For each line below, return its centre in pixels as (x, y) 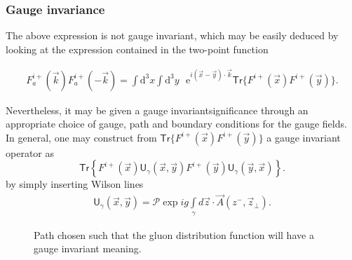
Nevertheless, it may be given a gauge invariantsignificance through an (157, 110)
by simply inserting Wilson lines (75, 184)
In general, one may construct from (81, 137)
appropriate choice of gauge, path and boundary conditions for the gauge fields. (176, 124)
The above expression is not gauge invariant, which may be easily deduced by (172, 35)
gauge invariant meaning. (88, 248)
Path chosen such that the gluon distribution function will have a (174, 234)
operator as (30, 152)
